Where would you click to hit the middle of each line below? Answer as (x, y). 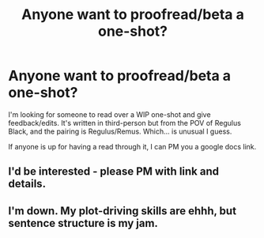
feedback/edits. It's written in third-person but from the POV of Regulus (124, 123)
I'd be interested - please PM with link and (114, 172)
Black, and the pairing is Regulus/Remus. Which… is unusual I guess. (120, 131)
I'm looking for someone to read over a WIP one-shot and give (109, 114)
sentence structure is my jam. (83, 223)
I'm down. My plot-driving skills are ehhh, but (123, 211)
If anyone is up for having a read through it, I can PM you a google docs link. (132, 146)
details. (27, 184)
